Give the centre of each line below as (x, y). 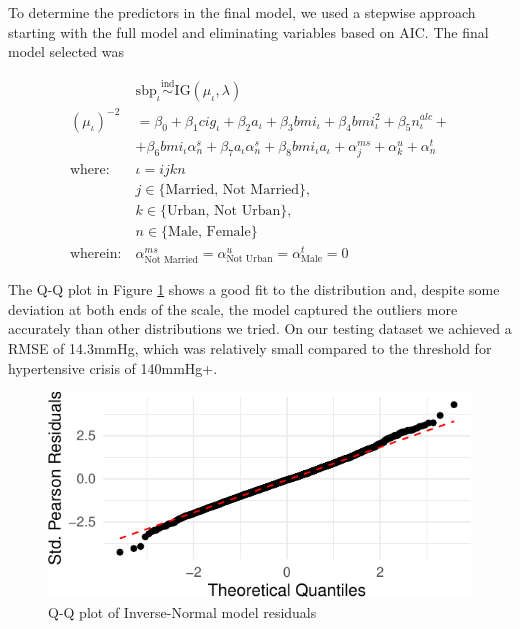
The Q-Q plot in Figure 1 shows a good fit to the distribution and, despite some (254, 289)
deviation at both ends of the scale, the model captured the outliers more (233, 308)
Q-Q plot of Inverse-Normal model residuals (182, 611)
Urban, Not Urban (224, 210)
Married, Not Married (232, 189)
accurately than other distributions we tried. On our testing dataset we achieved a (260, 328)
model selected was (66, 51)
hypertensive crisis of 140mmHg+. (113, 367)
